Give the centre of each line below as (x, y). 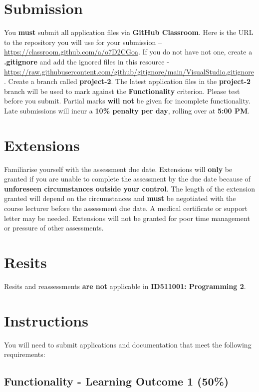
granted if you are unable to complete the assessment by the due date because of (127, 179)
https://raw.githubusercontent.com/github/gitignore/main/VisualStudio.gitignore (129, 71)
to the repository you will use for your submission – (83, 42)
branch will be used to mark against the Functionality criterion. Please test (122, 91)
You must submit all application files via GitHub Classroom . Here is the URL (129, 32)
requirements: (25, 354)
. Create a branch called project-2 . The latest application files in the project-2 (128, 81)
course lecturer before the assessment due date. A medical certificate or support (126, 208)
